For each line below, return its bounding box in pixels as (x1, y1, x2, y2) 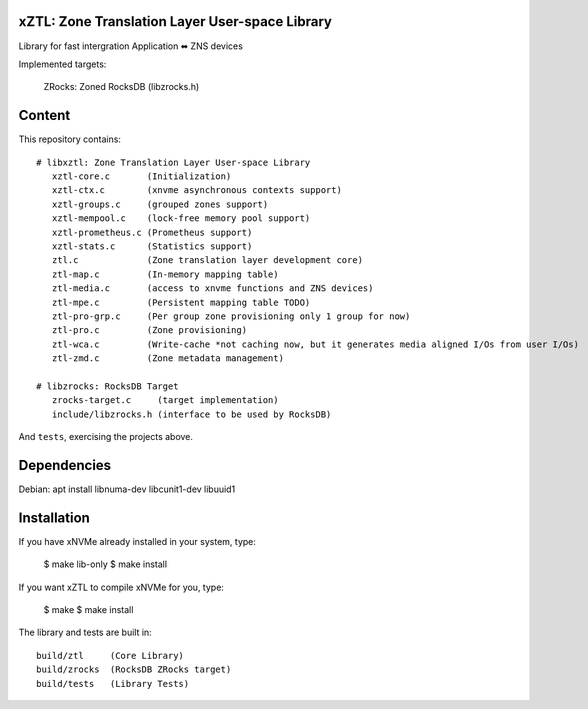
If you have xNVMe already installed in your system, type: (18, 535, 257, 547)
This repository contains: (18, 133, 122, 145)
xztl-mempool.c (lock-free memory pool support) (51, 213, 311, 224)
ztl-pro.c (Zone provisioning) (51, 325, 248, 336)
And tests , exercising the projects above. (18, 431, 194, 443)
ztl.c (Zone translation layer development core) (51, 255, 364, 266)
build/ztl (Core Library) (36, 650, 185, 661)
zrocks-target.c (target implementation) (51, 395, 279, 406)
